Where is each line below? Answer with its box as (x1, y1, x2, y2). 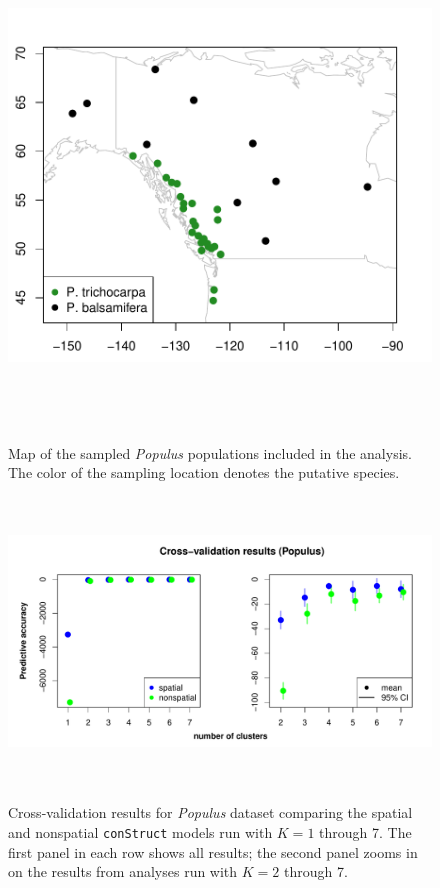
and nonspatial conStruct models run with (8, 821, 273, 842)
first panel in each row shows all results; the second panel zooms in (8, 841, 418, 862)
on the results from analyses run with (8, 861, 238, 882)
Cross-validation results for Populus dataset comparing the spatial (8, 802, 413, 823)
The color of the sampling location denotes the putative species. (8, 462, 400, 483)
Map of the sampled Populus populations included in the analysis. (8, 442, 412, 463)
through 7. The (319, 821, 412, 842)
